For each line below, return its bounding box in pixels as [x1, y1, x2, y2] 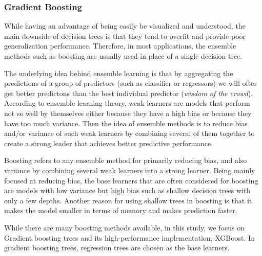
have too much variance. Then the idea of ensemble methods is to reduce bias [4, 118, 248, 128]
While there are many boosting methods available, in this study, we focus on [4, 222, 245, 232]
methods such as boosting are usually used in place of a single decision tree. [4, 51, 243, 61]
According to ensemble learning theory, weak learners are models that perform [4, 98, 250, 108]
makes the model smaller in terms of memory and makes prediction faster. [4, 205, 237, 216]
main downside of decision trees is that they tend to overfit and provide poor [4, 30, 246, 41]
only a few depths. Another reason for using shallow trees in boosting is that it [4, 195, 252, 205]
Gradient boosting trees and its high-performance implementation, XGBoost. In [4, 232, 255, 243]
